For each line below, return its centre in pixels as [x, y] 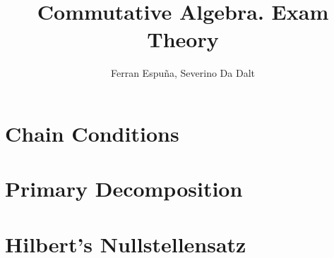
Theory [183, 39]
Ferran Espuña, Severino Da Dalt [183, 73]
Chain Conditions [92, 133]
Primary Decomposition [124, 189]
